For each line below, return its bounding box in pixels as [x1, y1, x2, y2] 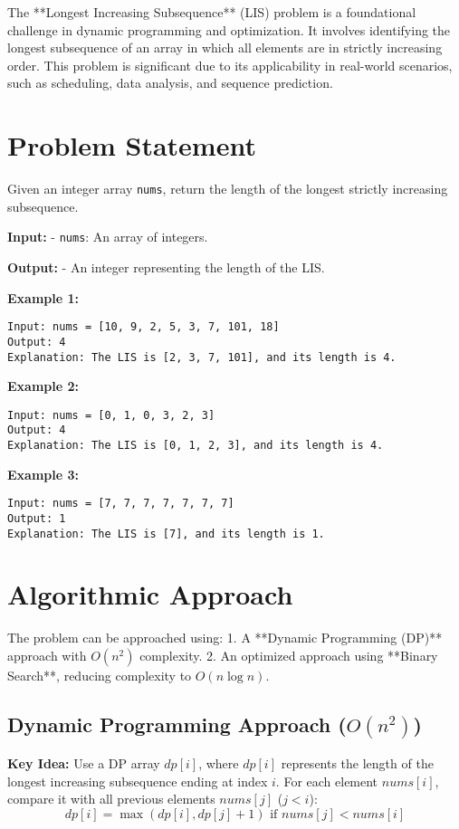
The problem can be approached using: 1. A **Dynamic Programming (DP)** [7, 628, 443, 647]
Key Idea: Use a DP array [7, 754, 160, 773]
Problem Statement [7, 127, 256, 164]
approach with [7, 646, 87, 664]
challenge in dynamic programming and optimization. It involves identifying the [7, 20, 451, 39]
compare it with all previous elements [7, 789, 215, 808]
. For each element [275, 771, 378, 790]
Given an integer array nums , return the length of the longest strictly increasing [7, 179, 448, 198]
